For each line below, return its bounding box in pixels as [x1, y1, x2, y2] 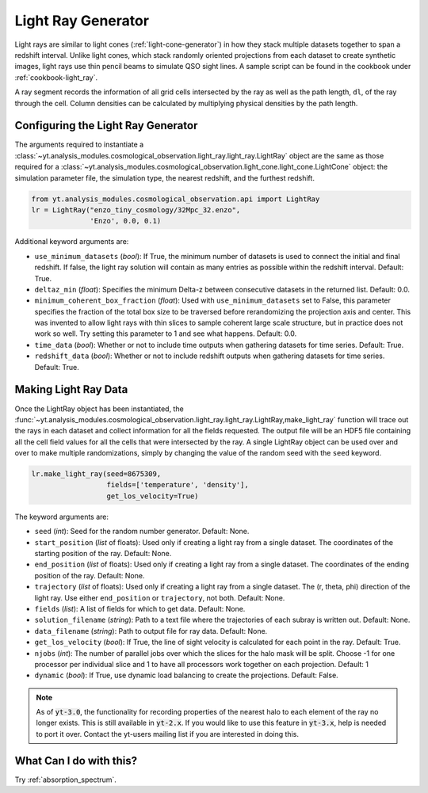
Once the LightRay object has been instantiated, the [14, 404, 184, 414]
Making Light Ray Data [14, 383, 128, 396]
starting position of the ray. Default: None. [34, 549, 172, 559]
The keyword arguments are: [14, 512, 109, 521]
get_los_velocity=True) [106, 491, 199, 501]
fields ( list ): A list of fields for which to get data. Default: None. [34, 604, 246, 613]
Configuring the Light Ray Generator [14, 119, 198, 132]
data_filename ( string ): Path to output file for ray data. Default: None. [34, 626, 268, 635]
